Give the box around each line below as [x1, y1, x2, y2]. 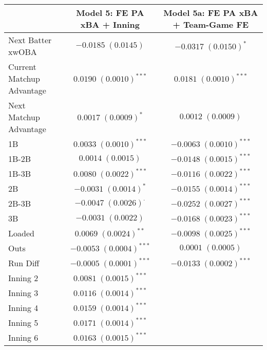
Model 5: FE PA [76, 7, 144, 19]
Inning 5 [8, 317, 39, 328]
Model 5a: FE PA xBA [163, 7, 258, 19]
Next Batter [8, 34, 52, 46]
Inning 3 [8, 287, 39, 299]
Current [8, 61, 36, 72]
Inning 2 [8, 272, 39, 284]
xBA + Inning [80, 19, 140, 30]
